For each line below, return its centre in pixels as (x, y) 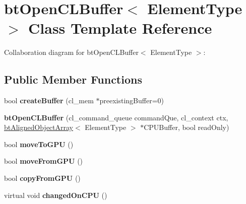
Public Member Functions (73, 79)
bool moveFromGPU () (44, 161)
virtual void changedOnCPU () (56, 195)
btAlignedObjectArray (39, 127)
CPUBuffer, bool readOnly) (187, 127)
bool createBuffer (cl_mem (49, 100)
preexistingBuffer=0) (132, 100)
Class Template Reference (120, 28)
